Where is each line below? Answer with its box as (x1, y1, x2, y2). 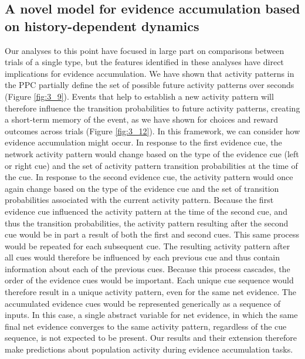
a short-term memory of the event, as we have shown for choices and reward (5, 113, 278, 126)
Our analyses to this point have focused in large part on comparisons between (5, 44, 284, 56)
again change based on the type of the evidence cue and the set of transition (5, 182, 279, 194)
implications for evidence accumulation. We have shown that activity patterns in (5, 67, 294, 79)
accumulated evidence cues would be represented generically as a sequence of (5, 297, 281, 309)
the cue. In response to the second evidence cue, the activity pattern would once (5, 171, 293, 183)
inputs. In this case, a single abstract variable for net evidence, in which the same (5, 309, 298, 321)
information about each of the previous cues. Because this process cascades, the (5, 262, 290, 275)
